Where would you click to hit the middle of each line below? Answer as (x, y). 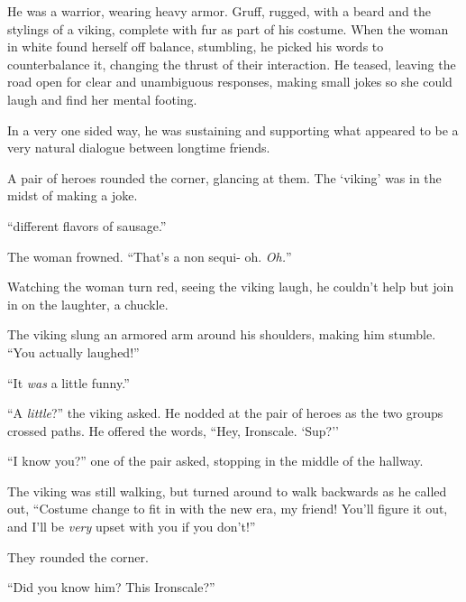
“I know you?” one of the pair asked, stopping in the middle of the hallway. (215, 461)
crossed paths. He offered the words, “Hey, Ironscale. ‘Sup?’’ (174, 430)
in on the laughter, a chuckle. (88, 304)
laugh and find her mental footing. (102, 99)
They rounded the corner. (78, 556)
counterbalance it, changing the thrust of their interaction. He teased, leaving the (232, 64)
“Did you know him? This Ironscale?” (111, 587)
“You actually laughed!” (73, 352)
